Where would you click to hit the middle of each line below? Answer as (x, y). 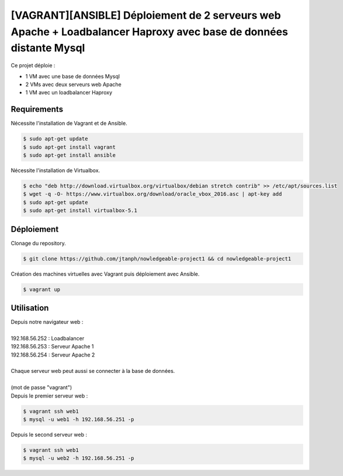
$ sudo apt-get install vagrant (70, 147)
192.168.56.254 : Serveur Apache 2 (53, 355)
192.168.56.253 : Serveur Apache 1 (52, 347)
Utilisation (30, 308)
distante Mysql (48, 48)
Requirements (37, 109)
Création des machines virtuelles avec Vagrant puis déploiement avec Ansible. (105, 274)
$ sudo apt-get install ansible (70, 155)
